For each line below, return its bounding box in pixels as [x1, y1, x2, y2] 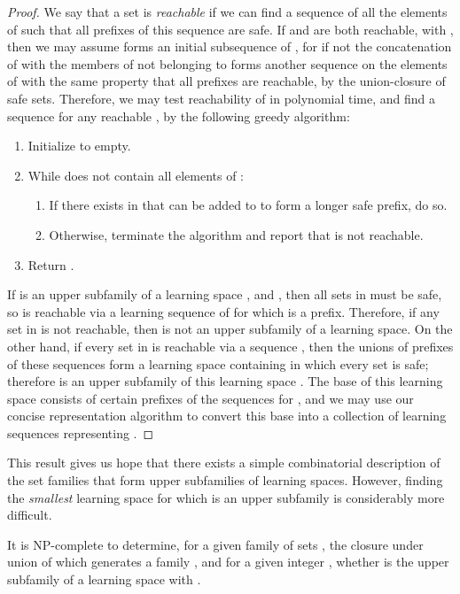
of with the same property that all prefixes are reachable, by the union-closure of [7, 72, 446, 90]
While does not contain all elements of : [27, 166, 244, 184]
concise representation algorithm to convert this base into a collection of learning [7, 406, 447, 425]
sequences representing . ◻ [7, 423, 154, 442]
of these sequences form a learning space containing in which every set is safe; [7, 354, 429, 373]
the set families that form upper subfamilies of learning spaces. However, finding [7, 471, 443, 490]
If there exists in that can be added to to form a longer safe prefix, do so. [49, 196, 448, 214]
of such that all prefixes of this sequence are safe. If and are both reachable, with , [7, 19, 454, 38]
